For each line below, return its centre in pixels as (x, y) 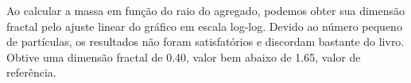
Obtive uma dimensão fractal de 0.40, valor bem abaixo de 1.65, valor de (184, 57)
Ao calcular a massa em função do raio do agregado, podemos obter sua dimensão (206, 10)
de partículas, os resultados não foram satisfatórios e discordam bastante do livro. (205, 41)
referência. (31, 72)
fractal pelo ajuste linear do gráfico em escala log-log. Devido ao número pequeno (204, 26)
